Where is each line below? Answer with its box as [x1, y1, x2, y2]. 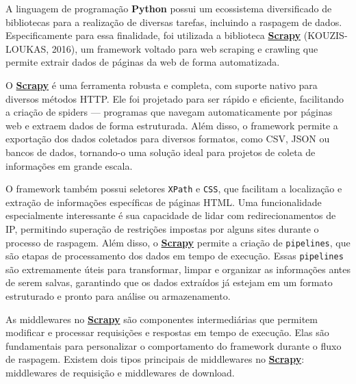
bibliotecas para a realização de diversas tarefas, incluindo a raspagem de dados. [5, 14, 342, 29]
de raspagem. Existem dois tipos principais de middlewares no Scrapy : [5, 352, 305, 366]
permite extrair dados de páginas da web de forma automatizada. [5, 55, 280, 69]
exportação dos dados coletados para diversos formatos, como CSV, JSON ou [5, 131, 330, 146]
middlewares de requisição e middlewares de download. [5, 366, 235, 380]
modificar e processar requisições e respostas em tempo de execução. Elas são [5, 325, 329, 340]
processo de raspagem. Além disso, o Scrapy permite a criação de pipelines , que [5, 235, 351, 249]
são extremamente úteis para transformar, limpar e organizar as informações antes [5, 261, 351, 276]
